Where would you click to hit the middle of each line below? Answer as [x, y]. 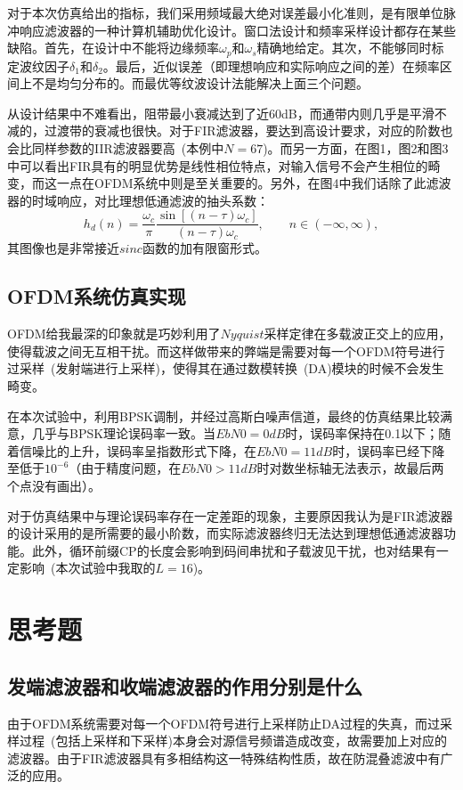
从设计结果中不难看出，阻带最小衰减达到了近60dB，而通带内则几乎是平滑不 [227, 113]
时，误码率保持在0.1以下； [362, 433]
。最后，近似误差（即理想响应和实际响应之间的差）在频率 [271, 65]
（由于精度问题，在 [125, 468]
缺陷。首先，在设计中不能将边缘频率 [113, 48]
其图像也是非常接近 [63, 248]
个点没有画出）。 [54, 485]
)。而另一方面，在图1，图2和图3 [356, 148]
